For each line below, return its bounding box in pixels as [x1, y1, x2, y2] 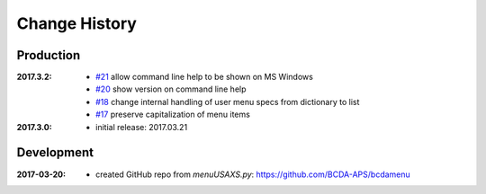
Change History [16, 13, 137, 33]
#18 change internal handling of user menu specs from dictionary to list [95, 96, 360, 107]
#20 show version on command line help [95, 84, 247, 94]
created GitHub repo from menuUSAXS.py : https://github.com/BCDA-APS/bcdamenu [95, 169, 411, 180]
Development [16, 145, 94, 161]
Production [16, 48, 81, 63]
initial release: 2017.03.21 [95, 121, 188, 132]
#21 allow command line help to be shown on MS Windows [95, 72, 314, 83]
